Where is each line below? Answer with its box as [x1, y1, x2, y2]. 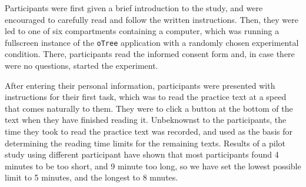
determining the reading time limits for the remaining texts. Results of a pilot [5, 136, 286, 149]
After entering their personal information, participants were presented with [5, 79, 275, 91]
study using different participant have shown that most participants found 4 [5, 148, 279, 161]
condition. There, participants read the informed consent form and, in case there [5, 48, 295, 60]
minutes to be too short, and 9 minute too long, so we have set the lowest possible [5, 159, 301, 172]
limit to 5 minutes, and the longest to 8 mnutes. [5, 171, 178, 183]
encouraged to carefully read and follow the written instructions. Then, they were [5, 13, 298, 25]
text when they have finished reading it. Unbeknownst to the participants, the [5, 113, 287, 126]
